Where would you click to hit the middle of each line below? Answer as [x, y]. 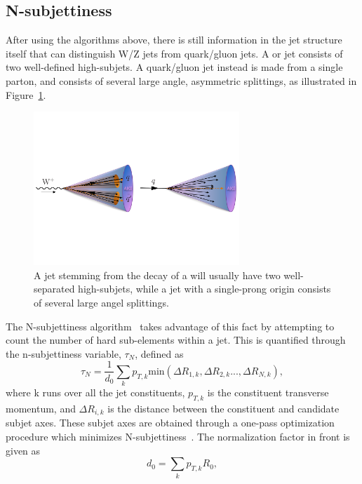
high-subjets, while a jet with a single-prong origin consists [205, 289]
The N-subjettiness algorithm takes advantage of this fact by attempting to [170, 326]
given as [23, 450]
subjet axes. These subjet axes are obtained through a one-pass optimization [170, 423]
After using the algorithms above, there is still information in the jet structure [174, 40]
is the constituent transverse [268, 392]
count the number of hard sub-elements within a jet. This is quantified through [176, 340]
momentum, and [41, 409]
